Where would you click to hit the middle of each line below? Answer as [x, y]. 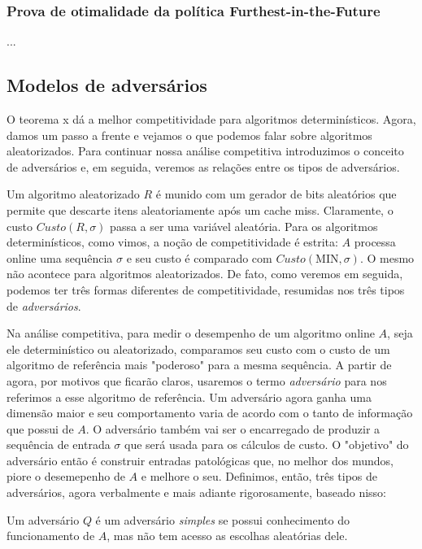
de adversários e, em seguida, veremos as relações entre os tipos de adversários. [203, 166]
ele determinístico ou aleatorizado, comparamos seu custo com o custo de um [198, 349]
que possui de [40, 428]
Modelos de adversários [107, 85]
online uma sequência [60, 257]
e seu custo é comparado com [199, 257]
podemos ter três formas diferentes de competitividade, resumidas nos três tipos [206, 289]
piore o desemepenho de [66, 476]
